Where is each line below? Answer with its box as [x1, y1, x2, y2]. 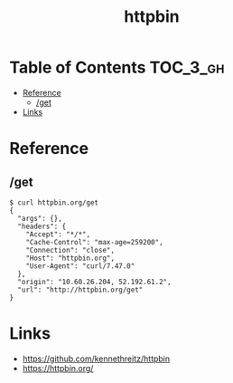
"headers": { [17, 222, 67, 231]
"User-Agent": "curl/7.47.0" [25, 261, 135, 271]
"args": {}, [17, 214, 63, 223]
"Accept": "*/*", [25, 229, 91, 239]
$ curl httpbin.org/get [9, 197, 99, 207]
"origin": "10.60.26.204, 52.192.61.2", [17, 277, 172, 286]
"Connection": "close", [25, 245, 116, 254]
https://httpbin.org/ [22, 362, 94, 373]
